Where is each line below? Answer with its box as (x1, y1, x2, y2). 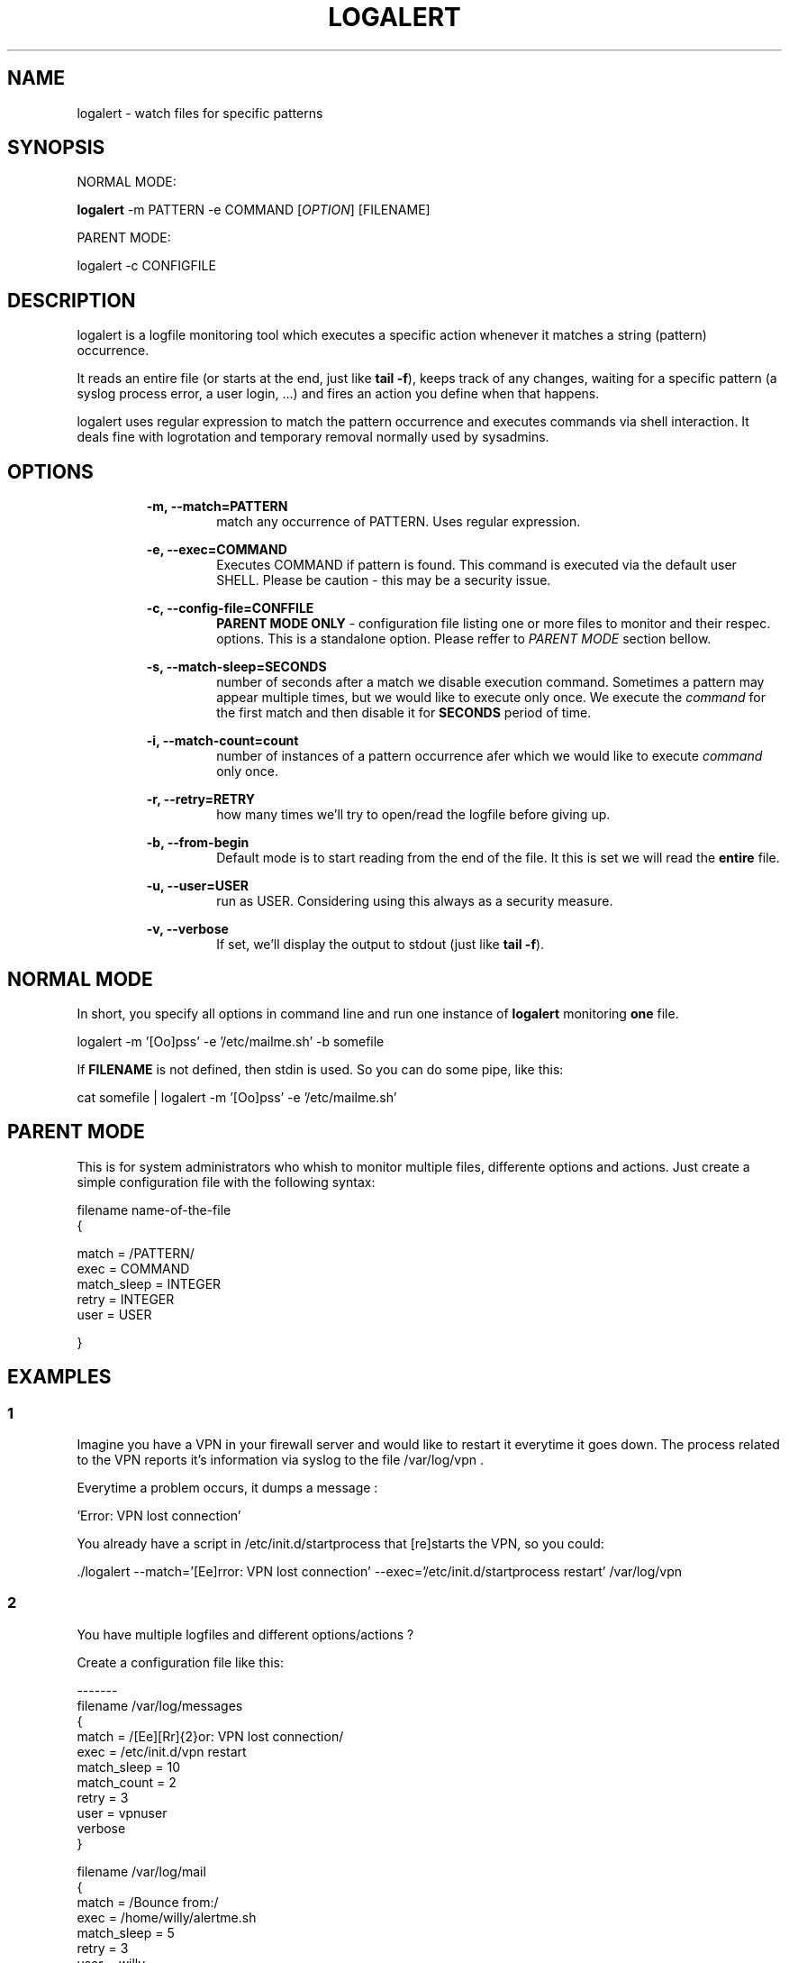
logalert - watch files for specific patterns (77, 105, 323, 121)
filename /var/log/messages (77, 1697, 243, 1713)
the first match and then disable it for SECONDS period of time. (216, 705, 592, 721)
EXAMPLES (7, 1365, 112, 1389)
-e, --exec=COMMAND (146, 542, 287, 558)
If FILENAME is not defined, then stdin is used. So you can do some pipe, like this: (77, 1061, 564, 1077)
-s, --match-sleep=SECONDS (146, 659, 327, 675)
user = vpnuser (77, 1804, 168, 1821)
